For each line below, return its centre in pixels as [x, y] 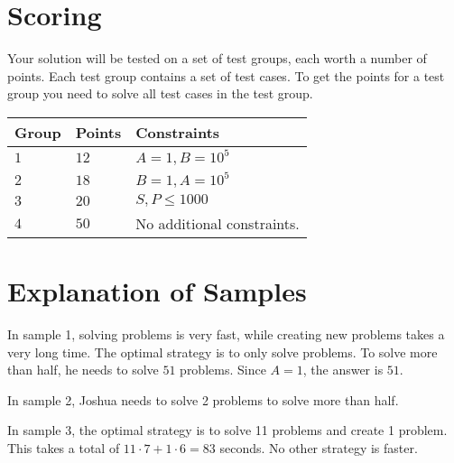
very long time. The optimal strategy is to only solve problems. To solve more [222, 352]
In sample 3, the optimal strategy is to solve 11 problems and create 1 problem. [227, 430]
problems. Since [223, 370]
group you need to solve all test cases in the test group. [160, 93]
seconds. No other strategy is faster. [319, 448]
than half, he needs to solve [83, 370]
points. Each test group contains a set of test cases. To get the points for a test [226, 75]
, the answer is [343, 370]
